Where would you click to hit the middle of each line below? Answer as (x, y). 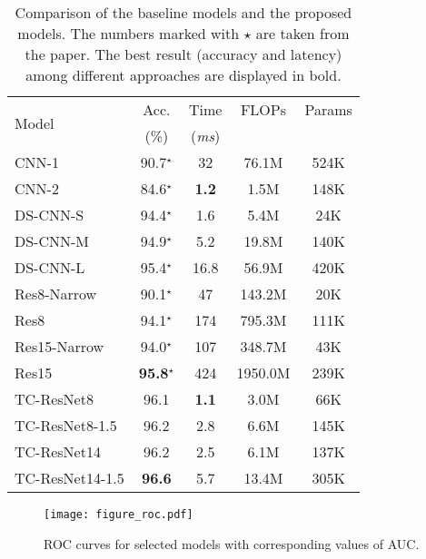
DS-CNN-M (52, 241)
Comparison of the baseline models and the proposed (183, 12)
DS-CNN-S (50, 215)
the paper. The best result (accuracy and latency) (183, 54)
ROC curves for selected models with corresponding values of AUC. (232, 543)
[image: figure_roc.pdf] (119, 515)
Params (328, 109)
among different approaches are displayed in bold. (183, 75)
